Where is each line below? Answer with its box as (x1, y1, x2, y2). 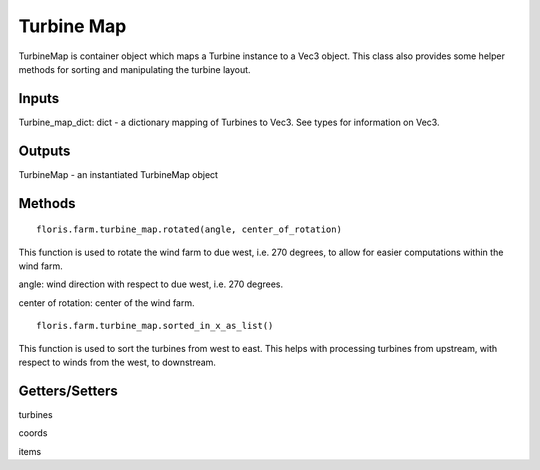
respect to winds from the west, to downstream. (18, 356, 217, 368)
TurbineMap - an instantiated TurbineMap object (18, 168, 219, 180)
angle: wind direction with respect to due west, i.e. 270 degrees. (18, 278, 284, 290)
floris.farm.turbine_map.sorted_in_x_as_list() (36, 320, 274, 332)
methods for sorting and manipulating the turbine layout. (18, 63, 251, 75)
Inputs (18, 90, 60, 107)
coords (18, 427, 48, 439)
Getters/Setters (18, 382, 119, 399)
